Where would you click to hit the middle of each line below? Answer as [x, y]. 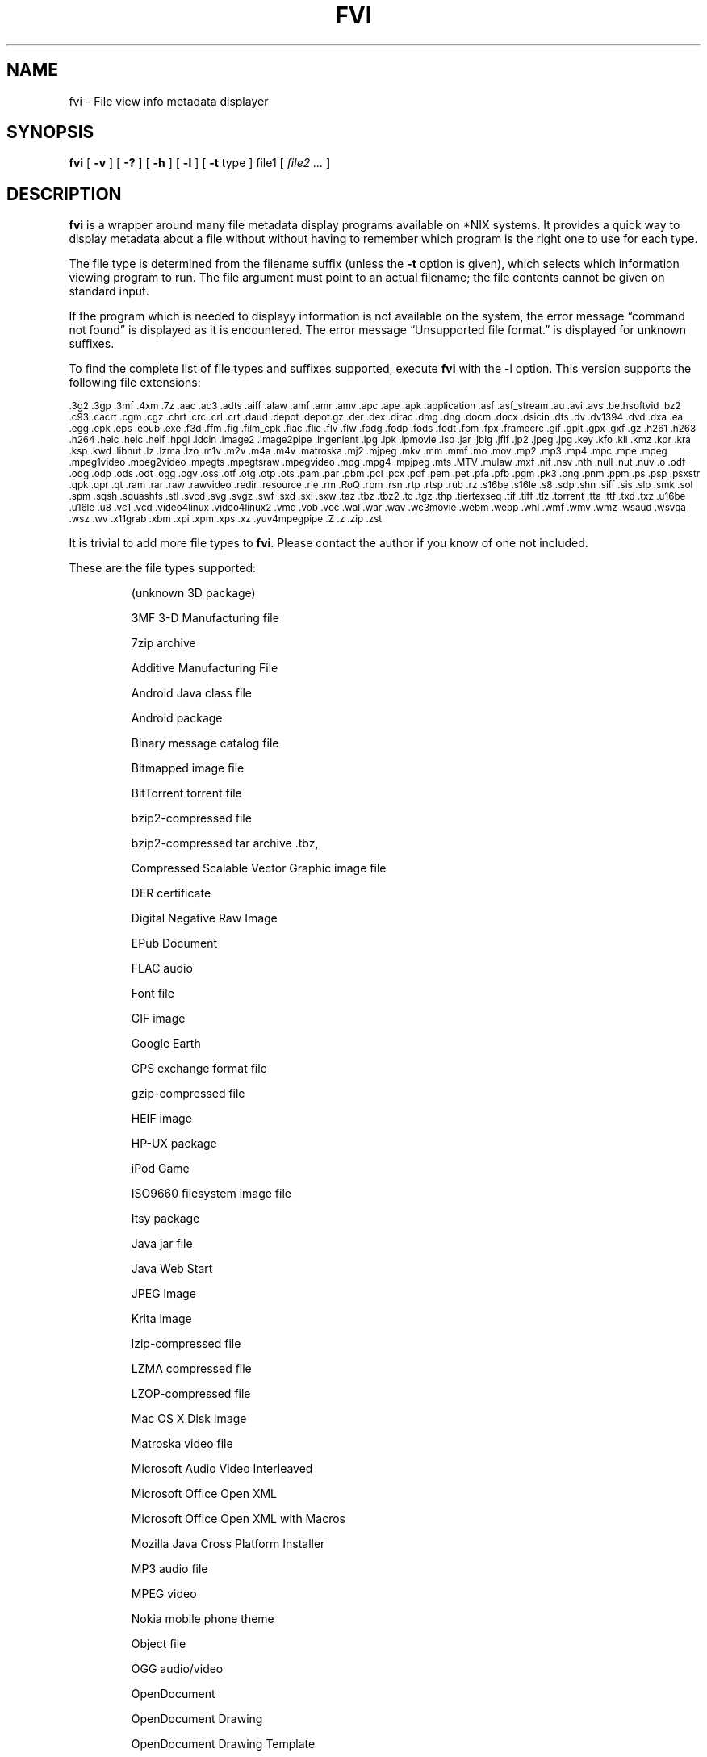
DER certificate [171, 893]
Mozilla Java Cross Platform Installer [228, 1544]
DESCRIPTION [64, 194]
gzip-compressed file [188, 1094]
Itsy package [165, 1219]
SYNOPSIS [50, 132]
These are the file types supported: [163, 568]
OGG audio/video [177, 1669]
